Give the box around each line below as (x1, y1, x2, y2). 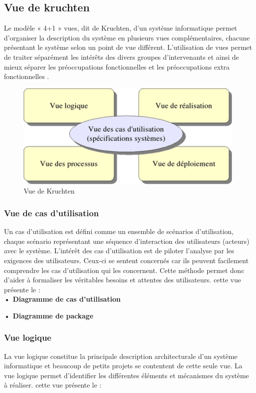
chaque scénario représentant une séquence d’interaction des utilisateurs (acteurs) (4, 236, 250, 246)
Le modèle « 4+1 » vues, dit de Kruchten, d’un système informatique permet (4, 23, 237, 33)
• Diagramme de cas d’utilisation (4, 294, 121, 304)
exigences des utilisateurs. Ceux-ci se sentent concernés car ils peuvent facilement (4, 255, 249, 265)
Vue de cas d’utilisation (4, 206, 99, 219)
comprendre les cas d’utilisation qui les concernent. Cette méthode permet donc (4, 265, 245, 275)
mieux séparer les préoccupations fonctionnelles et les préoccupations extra (4, 61, 230, 72)
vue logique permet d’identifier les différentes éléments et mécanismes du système (4, 370, 249, 380)
